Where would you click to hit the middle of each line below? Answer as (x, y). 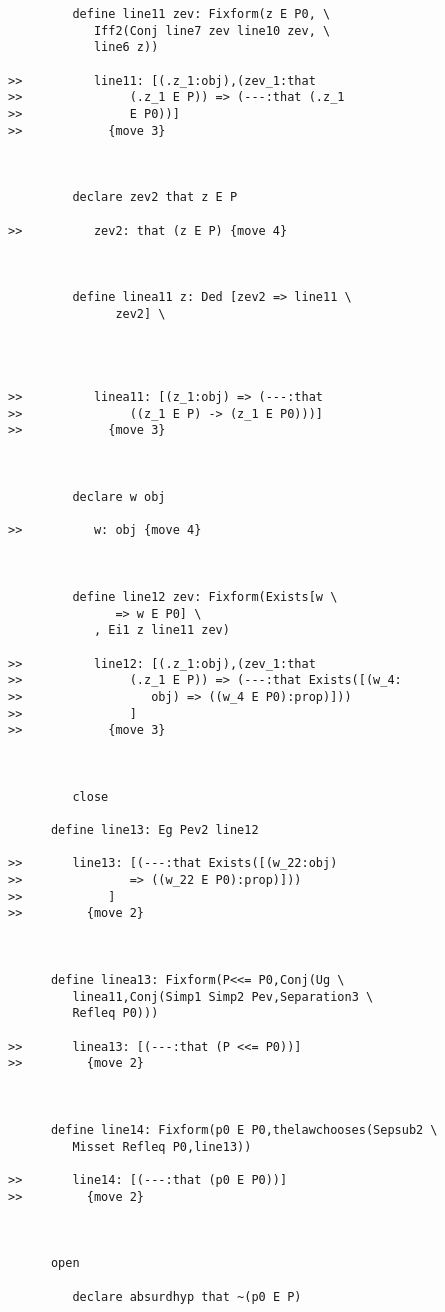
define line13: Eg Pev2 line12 (154, 830)
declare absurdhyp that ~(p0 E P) (187, 1296)
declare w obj (119, 497)
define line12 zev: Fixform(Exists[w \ (205, 596)
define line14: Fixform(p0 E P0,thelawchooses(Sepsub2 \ (244, 1129)
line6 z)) (126, 47)
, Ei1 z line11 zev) (161, 630)
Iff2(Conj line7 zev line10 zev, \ (212, 30)
